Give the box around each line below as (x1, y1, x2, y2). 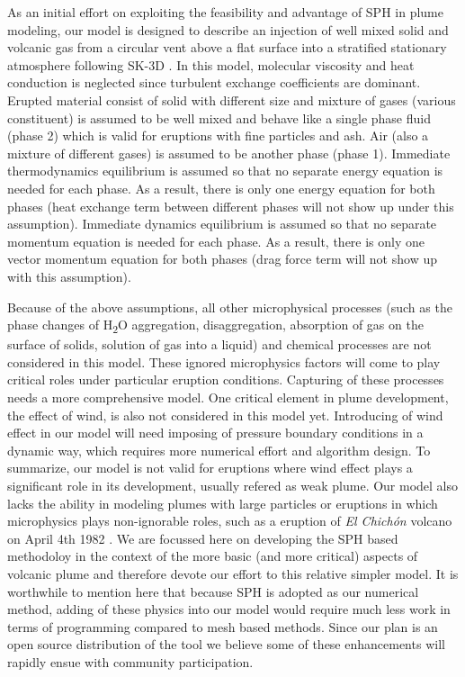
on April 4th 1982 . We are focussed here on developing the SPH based (7, 528, 398, 547)
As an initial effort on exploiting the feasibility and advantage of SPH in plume (7, 3, 443, 21)
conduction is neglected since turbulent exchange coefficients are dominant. (7, 73, 421, 92)
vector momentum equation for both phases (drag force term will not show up (7, 249, 437, 268)
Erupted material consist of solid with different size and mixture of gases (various (7, 90, 456, 109)
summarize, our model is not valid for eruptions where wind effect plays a (7, 458, 413, 477)
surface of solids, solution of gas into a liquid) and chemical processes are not (7, 335, 432, 354)
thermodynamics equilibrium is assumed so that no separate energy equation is (7, 161, 443, 180)
